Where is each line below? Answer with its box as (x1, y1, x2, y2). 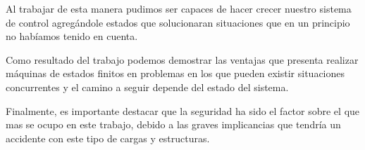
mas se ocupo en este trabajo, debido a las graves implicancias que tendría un (6, 117, 341, 132)
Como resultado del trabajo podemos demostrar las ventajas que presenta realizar (6, 52, 359, 67)
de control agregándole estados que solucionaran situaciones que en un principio (6, 15, 350, 29)
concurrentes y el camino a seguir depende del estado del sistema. (6, 79, 289, 94)
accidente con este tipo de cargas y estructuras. (6, 130, 210, 145)
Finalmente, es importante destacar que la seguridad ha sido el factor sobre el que (6, 103, 360, 118)
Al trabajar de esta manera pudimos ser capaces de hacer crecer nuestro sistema (6, 1, 352, 15)
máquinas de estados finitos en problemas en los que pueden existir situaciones (6, 66, 345, 81)
